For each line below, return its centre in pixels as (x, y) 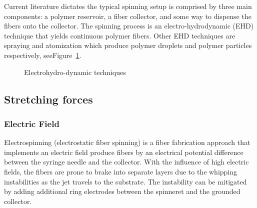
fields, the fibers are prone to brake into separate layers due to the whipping (121, 171)
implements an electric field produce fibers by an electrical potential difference (124, 152)
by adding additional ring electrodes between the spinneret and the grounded (122, 191)
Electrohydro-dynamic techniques (75, 72)
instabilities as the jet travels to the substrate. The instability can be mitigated (125, 181)
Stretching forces (48, 99)
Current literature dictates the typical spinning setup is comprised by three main (128, 6)
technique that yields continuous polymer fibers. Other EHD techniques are (120, 35)
